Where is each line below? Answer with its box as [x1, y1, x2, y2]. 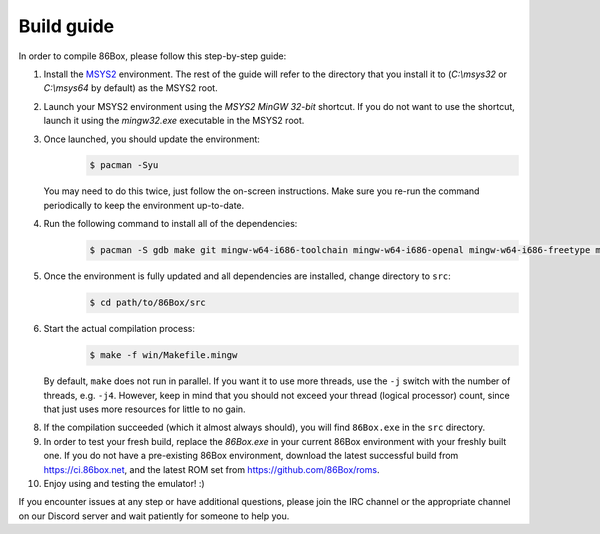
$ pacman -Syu [89, 160, 159, 171]
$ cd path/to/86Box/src [89, 297, 207, 309]
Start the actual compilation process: [43, 323, 195, 335]
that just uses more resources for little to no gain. [43, 403, 246, 415]
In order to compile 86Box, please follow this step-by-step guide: [18, 50, 287, 62]
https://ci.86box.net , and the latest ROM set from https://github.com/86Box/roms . [43, 463, 380, 475]
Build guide [18, 15, 115, 37]
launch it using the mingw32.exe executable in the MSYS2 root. [43, 115, 305, 127]
